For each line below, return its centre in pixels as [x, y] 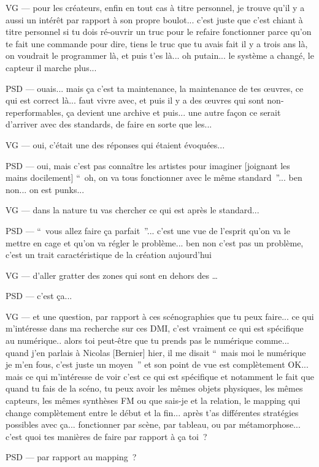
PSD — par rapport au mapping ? [71, 457]
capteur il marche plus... [51, 67]
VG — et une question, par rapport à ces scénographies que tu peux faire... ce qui [160, 316]
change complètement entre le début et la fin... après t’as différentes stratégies [152, 412]
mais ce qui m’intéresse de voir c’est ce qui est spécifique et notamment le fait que [160, 376]
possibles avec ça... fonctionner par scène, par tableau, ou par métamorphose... [153, 424]
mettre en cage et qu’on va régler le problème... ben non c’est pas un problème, [155, 242]
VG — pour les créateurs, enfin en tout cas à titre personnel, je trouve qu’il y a [155, 7]
